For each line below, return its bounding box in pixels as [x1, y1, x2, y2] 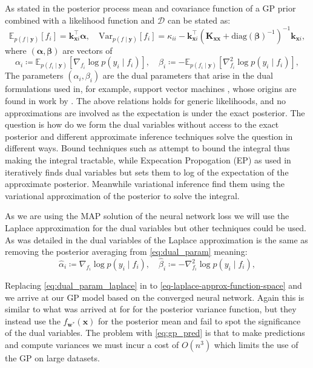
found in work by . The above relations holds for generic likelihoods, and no [5, 94, 286, 107]
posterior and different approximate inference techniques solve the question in [5, 130, 293, 142]
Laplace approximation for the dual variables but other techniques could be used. [5, 222, 307, 234]
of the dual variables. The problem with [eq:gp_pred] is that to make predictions [5, 326, 305, 339]
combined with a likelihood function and [5, 13, 155, 26]
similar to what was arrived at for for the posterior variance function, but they [5, 303, 297, 315]
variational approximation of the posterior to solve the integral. [5, 189, 240, 202]
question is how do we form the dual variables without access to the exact [5, 118, 279, 131]
